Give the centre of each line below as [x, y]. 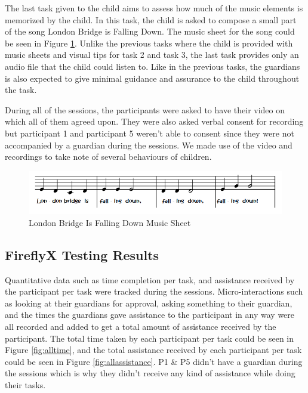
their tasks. [25, 384]
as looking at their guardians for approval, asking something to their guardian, [149, 303]
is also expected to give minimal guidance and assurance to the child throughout [152, 78]
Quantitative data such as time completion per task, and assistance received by [150, 279]
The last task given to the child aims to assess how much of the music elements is [154, 8]
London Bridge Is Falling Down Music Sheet [110, 222]
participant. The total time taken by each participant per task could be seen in [150, 338]
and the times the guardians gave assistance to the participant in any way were [150, 315]
